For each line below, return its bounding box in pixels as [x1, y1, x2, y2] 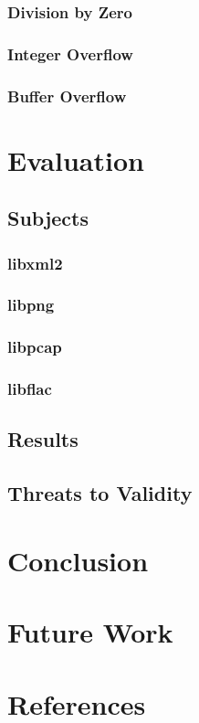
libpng [7, 293, 55, 316]
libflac [7, 377, 52, 400]
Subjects [7, 204, 89, 232]
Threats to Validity [7, 479, 193, 507]
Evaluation [7, 141, 144, 178]
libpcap [7, 335, 62, 358]
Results [7, 425, 79, 453]
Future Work [7, 613, 173, 651]
